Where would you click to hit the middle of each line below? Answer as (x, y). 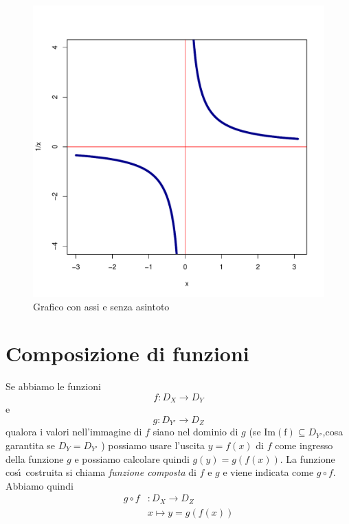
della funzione (35, 458)
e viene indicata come (268, 472)
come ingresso (304, 445)
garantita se (31, 445)
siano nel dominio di (195, 432)
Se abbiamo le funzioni (53, 386)
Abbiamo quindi (40, 485)
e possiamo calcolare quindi (132, 458)
